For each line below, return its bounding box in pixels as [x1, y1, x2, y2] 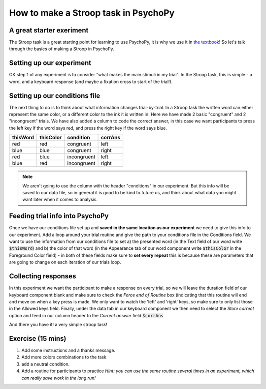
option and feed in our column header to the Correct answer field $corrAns [9, 312, 164, 318]
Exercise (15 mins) [9, 334, 66, 343]
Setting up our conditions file [9, 91, 100, 100]
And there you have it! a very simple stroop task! [9, 322, 108, 328]
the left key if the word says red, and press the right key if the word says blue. [9, 125, 167, 131]
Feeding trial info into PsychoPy [9, 212, 109, 220]
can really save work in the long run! [21, 375, 96, 381]
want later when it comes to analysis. [22, 197, 98, 203]
